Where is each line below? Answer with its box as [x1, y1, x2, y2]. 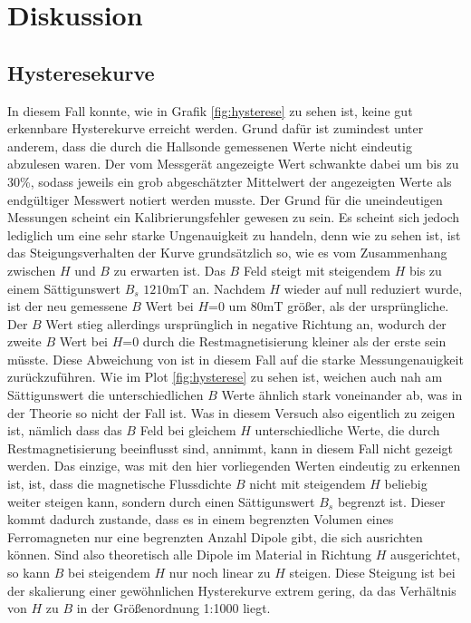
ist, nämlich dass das [7, 421, 122, 440]
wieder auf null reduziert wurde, [284, 278, 463, 297]
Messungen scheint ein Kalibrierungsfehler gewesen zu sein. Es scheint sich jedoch [7, 208, 460, 227]
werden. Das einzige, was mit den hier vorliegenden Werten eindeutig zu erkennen [7, 456, 461, 475]
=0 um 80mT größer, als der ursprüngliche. [208, 297, 449, 316]
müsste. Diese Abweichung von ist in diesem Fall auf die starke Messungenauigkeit [7, 349, 464, 368]
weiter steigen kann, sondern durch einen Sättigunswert [7, 492, 315, 511]
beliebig [384, 474, 428, 493]
